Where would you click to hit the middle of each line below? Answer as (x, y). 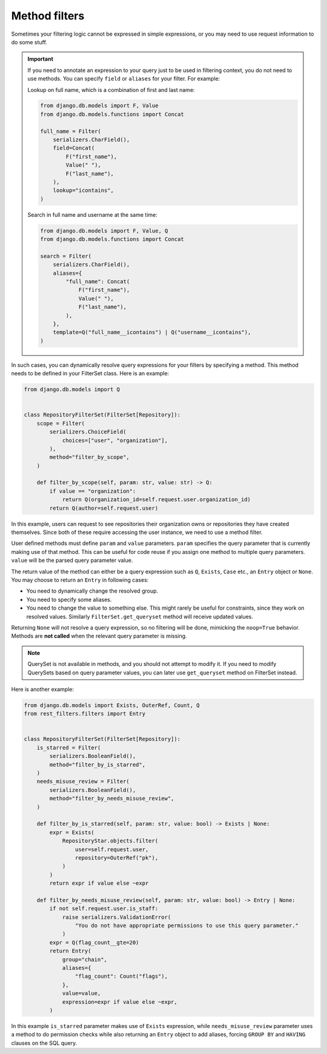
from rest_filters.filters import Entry (84, 714)
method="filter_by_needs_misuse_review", (112, 799)
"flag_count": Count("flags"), (121, 977)
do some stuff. (29, 42)
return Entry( (70, 951)
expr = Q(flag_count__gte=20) (94, 942)
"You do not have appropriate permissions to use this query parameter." (187, 926)
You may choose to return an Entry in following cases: (80, 580)
